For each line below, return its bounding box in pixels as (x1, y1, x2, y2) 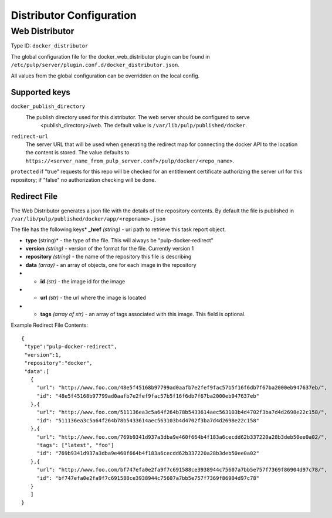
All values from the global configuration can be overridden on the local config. (11, 72, 200, 79)
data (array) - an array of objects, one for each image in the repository (25, 261, 197, 268)
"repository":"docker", (24, 360, 93, 367)
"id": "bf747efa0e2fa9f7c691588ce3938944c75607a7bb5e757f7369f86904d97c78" (36, 475, 260, 481)
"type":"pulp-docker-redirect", (24, 343, 117, 350)
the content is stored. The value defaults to (25, 149, 130, 156)
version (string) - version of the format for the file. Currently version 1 (25, 245, 194, 252)
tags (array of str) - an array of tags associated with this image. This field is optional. (40, 311, 246, 318)
